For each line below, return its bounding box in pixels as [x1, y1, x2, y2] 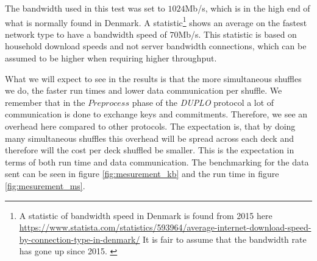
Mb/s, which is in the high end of [185, 2, 310, 14]
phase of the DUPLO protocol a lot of [132, 96, 274, 108]
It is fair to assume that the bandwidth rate [143, 232, 307, 245]
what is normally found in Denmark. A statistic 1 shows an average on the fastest [5, 14, 307, 29]
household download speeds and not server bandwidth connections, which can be [5, 40, 307, 52]
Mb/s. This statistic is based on [178, 27, 297, 40]
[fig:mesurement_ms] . [5, 179, 85, 192]
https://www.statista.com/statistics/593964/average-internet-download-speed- [19, 221, 312, 234]
